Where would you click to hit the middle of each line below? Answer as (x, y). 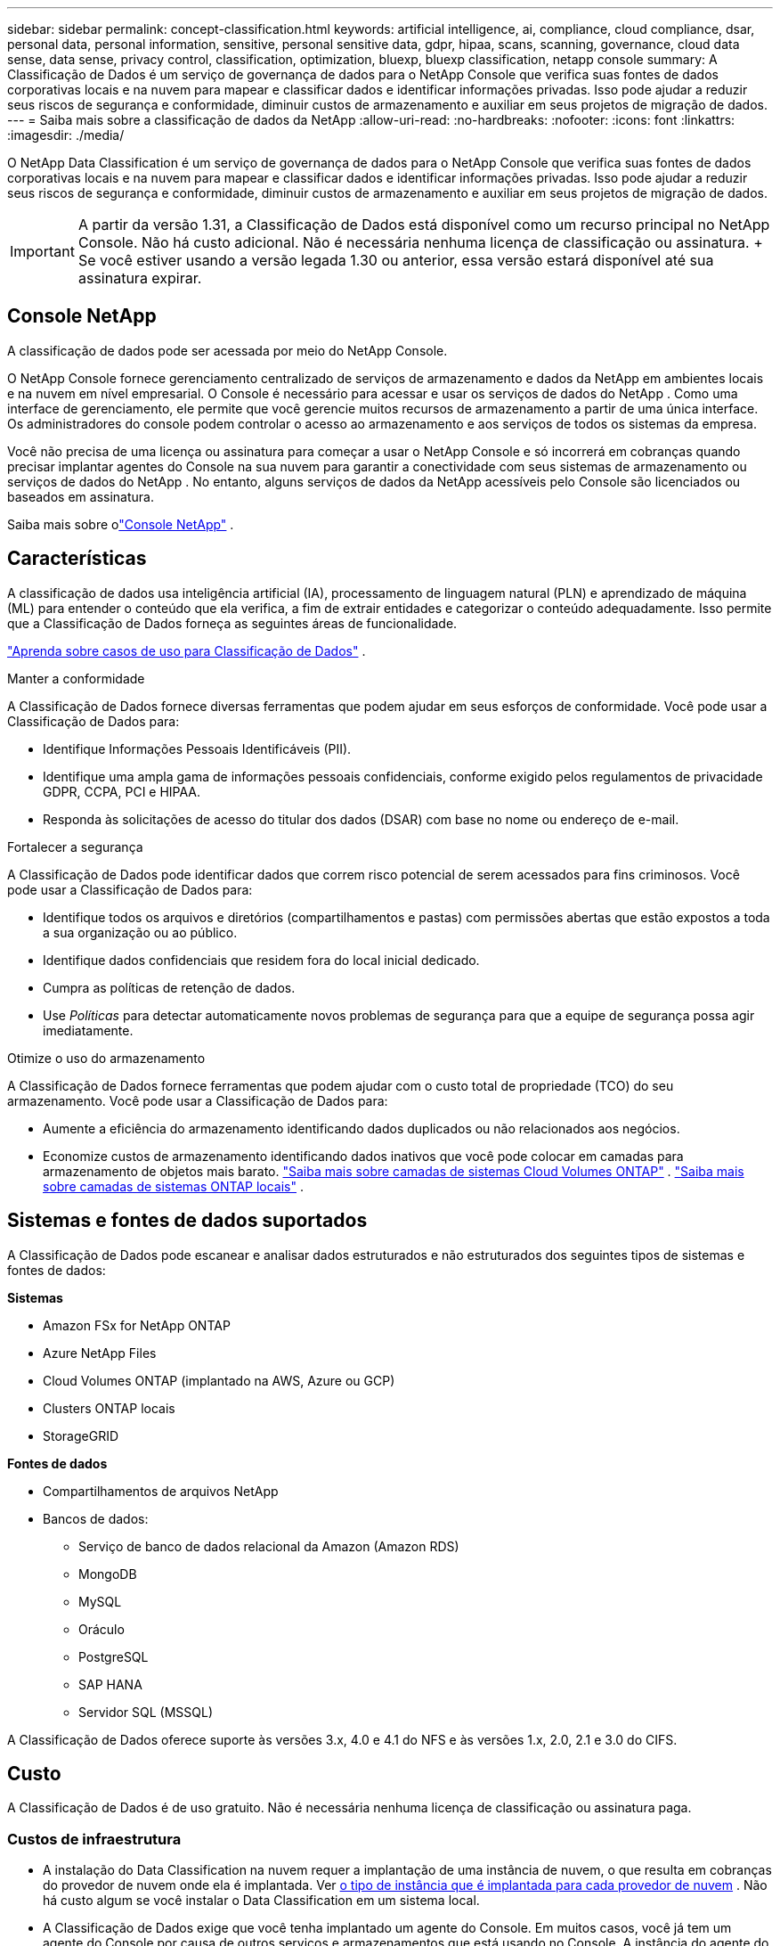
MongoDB (108, 1574)
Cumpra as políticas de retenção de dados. (169, 987)
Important (42, 251)
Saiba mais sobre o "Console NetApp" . (121, 524)
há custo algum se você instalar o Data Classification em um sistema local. (261, 1901)
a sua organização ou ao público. (140, 932)
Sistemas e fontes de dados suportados (187, 1221)
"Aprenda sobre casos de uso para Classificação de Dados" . (187, 650)
